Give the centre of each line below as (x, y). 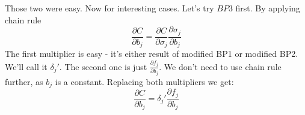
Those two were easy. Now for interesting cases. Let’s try (109, 8)
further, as (24, 81)
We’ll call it (26, 66)
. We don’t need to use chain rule (220, 66)
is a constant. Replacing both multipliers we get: (144, 81)
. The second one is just (103, 66)
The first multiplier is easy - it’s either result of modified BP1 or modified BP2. (152, 54)
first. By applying (268, 8)
